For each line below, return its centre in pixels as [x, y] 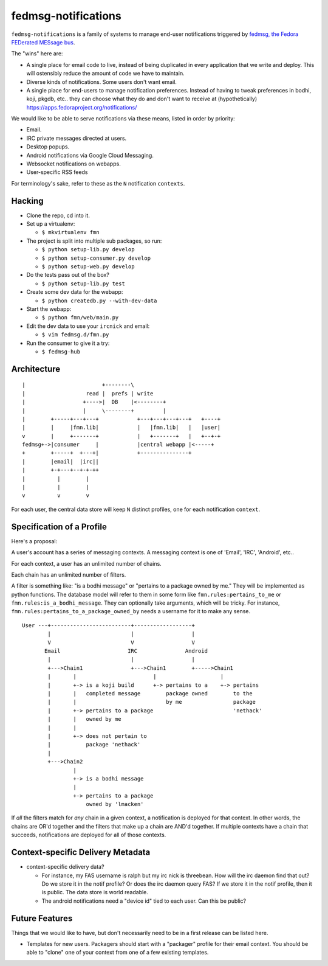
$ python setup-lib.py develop [88, 250]
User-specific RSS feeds [57, 172]
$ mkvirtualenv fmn [70, 232]
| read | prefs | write [88, 393]
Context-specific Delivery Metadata [81, 853]
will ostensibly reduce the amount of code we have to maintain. [105, 74]
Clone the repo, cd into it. [58, 215]
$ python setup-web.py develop [88, 267]
